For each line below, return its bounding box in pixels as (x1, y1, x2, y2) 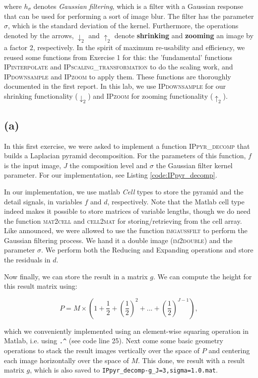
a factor (4, 42, 28, 53)
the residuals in (4, 254, 51, 265)
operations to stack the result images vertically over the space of (4, 345, 200, 356)
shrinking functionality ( (4, 91, 78, 101)
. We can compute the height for (153, 271, 252, 281)
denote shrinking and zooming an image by (114, 30, 254, 40)
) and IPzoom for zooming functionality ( (88, 91, 213, 101)
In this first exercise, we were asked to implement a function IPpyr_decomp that (4, 140, 250, 151)
